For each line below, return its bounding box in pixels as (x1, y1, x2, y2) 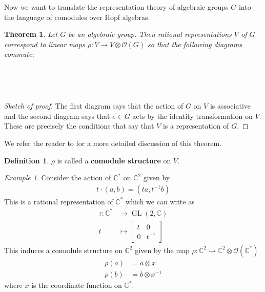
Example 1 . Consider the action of (4, 172, 111, 183)
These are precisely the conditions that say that (4, 120, 154, 131)
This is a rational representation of (4, 196, 113, 206)
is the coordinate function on (31, 280, 122, 290)
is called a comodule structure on (57, 155, 171, 165)
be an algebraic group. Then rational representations (68, 29, 232, 39)
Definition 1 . (4, 155, 49, 165)
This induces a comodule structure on (4, 244, 123, 255)
